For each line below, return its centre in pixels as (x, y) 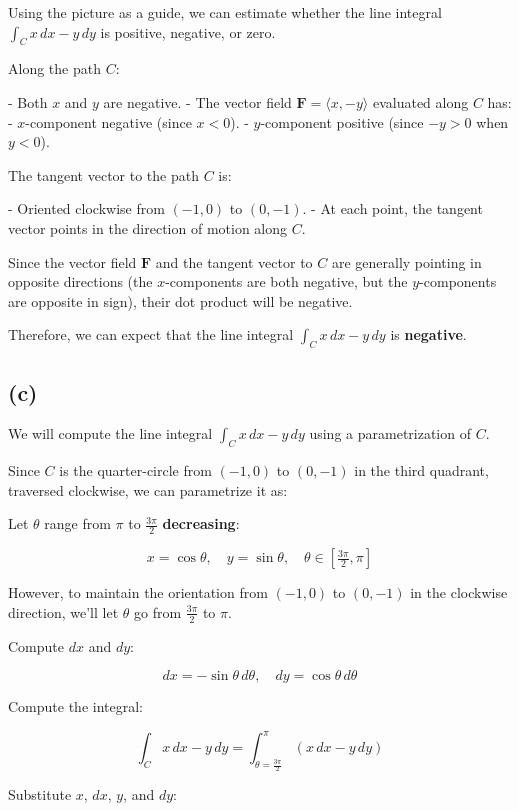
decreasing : (201, 523)
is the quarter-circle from (135, 470)
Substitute (40, 794)
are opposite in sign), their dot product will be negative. (180, 300)
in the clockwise (459, 592)
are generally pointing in (406, 261)
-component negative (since (108, 121)
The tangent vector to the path (103, 174)
